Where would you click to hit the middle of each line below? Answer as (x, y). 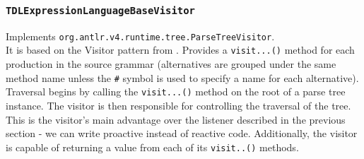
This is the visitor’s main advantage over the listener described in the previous (176, 119)
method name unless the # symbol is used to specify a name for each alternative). (182, 77)
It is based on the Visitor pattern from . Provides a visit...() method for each (180, 50)
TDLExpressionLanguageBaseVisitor (100, 10)
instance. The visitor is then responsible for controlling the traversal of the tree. (178, 105)
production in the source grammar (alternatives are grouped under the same (171, 64)
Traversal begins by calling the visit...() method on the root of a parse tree (176, 92)
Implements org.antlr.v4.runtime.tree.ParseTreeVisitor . (140, 36)
